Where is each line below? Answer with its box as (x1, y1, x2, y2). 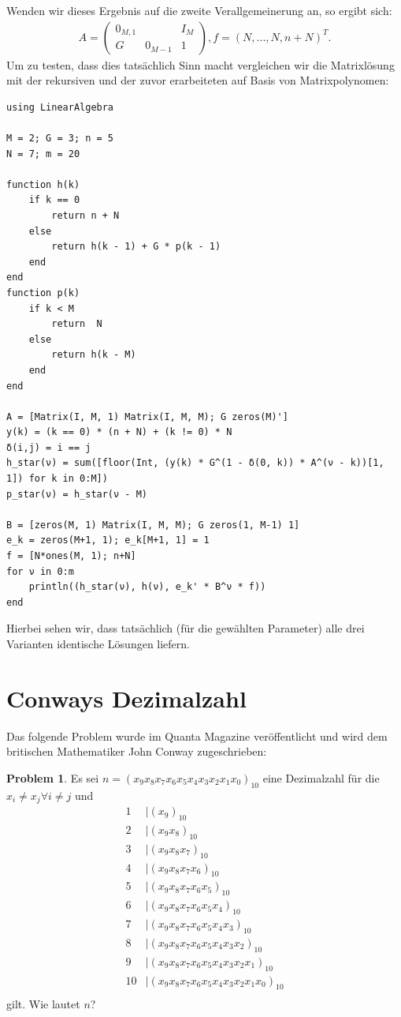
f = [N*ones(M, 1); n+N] (6, 550, 136, 562)
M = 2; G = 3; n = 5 (6, 133, 114, 144)
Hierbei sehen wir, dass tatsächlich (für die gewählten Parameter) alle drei (6, 620, 365, 636)
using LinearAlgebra (6, 101, 114, 113)
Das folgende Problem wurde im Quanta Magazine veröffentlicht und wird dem (6, 727, 388, 744)
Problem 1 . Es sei (6, 769, 99, 786)
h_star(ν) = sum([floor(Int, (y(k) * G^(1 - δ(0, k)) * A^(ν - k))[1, (6, 457, 384, 469)
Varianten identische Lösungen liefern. (6, 636, 191, 651)
